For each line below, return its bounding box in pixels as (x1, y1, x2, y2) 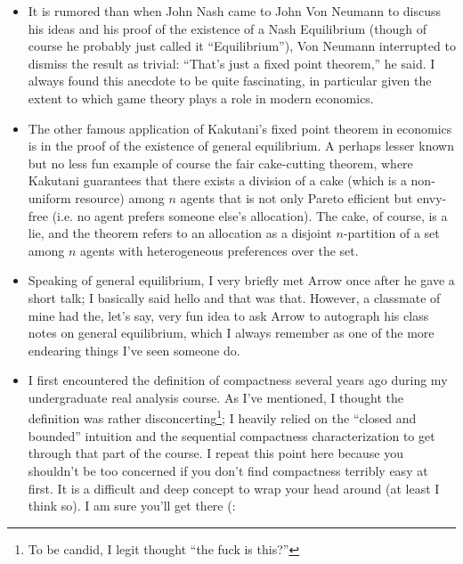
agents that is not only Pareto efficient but (180, 188, 413, 207)
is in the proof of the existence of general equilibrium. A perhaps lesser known (28, 136, 454, 155)
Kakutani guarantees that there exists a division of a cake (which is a (28, 171, 407, 190)
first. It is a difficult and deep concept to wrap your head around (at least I (28, 478, 440, 497)
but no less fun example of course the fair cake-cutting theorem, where (28, 153, 413, 172)
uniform (28, 188, 71, 207)
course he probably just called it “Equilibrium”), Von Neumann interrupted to (28, 37, 456, 55)
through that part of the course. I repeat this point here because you (28, 444, 404, 462)
